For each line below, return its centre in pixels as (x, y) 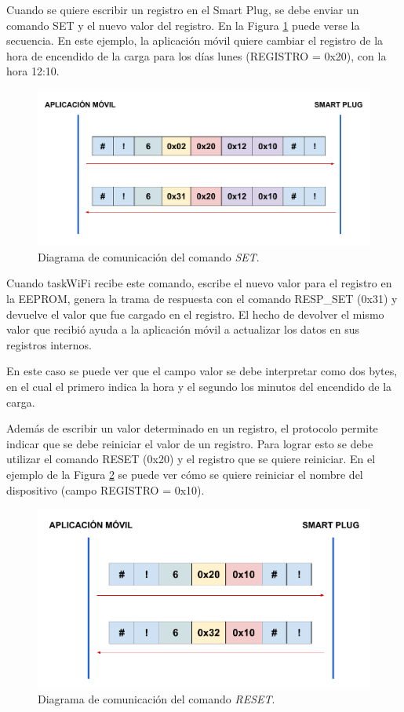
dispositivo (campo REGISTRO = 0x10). (106, 489)
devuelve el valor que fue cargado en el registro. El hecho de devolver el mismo (195, 314)
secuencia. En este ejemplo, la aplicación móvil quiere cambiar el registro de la (195, 40)
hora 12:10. (33, 71)
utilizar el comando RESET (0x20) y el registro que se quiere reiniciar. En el (191, 459)
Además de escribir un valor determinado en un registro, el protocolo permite (192, 428)
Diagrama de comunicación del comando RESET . (157, 699)
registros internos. (49, 344)
